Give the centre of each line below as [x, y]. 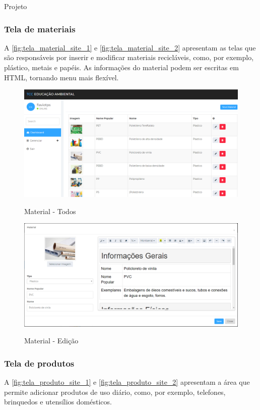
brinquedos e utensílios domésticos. [58, 402]
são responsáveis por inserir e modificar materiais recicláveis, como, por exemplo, [129, 57]
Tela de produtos [39, 363]
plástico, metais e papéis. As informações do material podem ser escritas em [121, 67]
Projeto [16, 6]
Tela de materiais [40, 29]
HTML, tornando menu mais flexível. [61, 77]
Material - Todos [50, 211]
